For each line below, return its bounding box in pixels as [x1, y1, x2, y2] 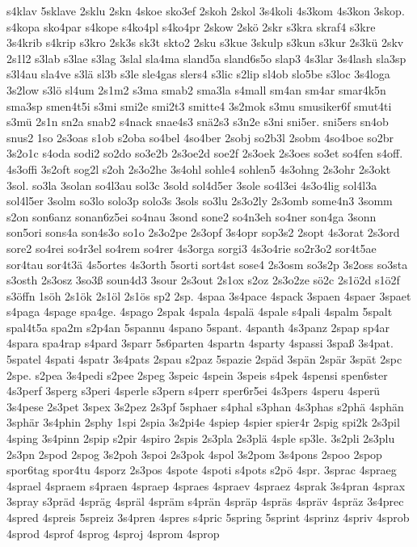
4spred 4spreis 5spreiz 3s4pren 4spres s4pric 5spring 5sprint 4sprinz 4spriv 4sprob [6, 509, 410, 525]
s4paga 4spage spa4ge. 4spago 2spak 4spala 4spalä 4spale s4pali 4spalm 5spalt [6, 303, 393, 320]
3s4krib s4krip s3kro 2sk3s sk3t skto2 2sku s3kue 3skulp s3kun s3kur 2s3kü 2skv [6, 34, 404, 51]
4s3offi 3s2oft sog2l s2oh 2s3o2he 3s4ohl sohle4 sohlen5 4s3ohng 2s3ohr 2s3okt [6, 160, 391, 177]
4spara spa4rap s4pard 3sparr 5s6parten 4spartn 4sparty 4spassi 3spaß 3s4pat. [6, 335, 394, 351]
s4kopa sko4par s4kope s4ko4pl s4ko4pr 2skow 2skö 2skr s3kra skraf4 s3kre [6, 18, 376, 35]
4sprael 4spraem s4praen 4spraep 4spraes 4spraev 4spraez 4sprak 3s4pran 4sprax [6, 477, 406, 494]
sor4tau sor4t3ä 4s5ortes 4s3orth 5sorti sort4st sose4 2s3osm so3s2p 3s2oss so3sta [6, 255, 408, 272]
